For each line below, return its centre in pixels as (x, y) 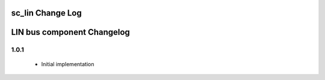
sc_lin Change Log (46, 13)
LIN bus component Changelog (71, 32)
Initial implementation (68, 64)
